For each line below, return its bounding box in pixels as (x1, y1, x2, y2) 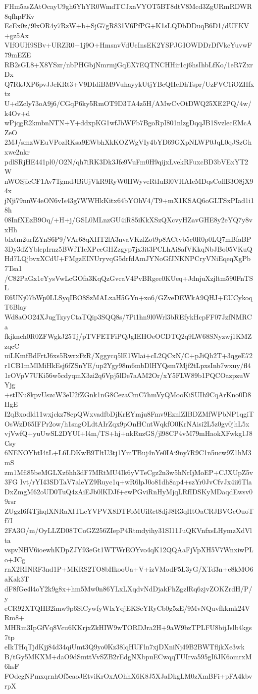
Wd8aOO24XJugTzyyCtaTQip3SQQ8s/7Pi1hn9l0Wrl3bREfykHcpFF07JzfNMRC (4, 312, 252, 321)
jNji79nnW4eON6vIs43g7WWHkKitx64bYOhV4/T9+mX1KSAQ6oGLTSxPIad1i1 (4, 195, 254, 205)
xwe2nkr (4, 146, 30, 157)
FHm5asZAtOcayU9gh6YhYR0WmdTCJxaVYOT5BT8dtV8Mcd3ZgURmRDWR (4, 1, 252, 11)
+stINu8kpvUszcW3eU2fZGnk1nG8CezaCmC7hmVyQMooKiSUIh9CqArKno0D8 (4, 389, 252, 399)
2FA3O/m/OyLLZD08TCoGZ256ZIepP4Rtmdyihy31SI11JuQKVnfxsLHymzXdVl (4, 525, 252, 535)
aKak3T (4, 574, 29, 584)
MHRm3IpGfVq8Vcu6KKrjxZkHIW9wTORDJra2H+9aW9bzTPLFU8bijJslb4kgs (4, 622, 252, 632)
